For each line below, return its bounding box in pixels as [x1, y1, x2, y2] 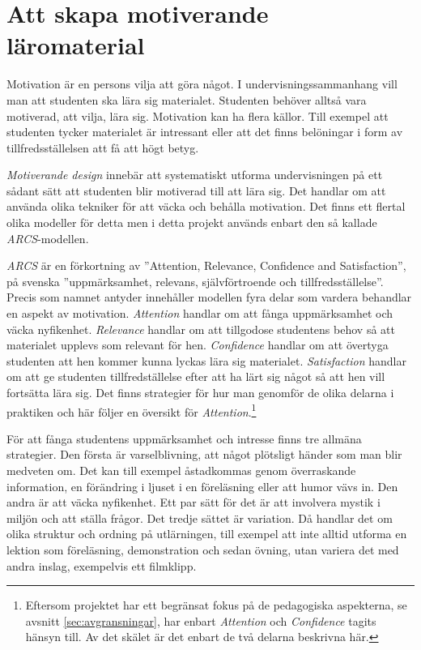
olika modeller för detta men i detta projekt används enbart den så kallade [6, 214, 377, 231]
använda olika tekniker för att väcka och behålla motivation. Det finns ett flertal [6, 198, 406, 215]
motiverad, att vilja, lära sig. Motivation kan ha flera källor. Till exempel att [6, 107, 389, 124]
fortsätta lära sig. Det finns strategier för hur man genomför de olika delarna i [6, 384, 394, 400]
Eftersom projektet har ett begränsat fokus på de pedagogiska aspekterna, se [25, 597, 407, 614]
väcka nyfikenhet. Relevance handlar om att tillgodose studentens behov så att [6, 320, 395, 337]
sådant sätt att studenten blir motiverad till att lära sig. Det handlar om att [6, 182, 386, 199]
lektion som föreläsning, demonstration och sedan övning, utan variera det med [6, 541, 399, 558]
